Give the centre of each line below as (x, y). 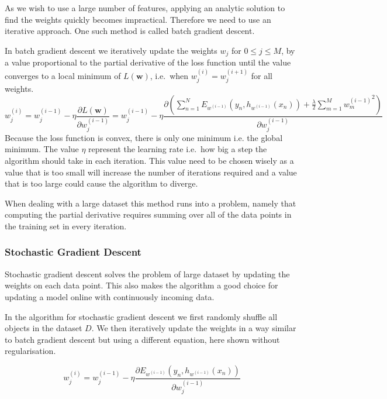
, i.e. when (169, 75)
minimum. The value (42, 149)
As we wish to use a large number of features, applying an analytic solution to (145, 8)
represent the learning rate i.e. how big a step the (178, 149)
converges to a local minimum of (63, 75)
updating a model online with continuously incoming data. (110, 296)
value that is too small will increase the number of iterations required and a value (151, 172)
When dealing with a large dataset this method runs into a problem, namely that (151, 203)
